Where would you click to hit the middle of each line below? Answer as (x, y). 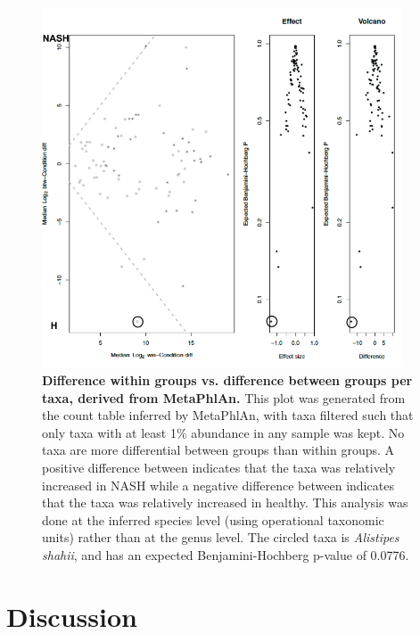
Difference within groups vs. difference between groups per (227, 380)
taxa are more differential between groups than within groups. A (218, 450)
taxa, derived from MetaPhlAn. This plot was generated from (224, 397)
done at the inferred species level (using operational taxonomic (213, 519)
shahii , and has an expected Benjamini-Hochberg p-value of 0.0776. (226, 555)
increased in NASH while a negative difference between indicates (218, 485)
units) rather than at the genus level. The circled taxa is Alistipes (221, 537)
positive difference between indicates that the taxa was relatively (219, 468)
